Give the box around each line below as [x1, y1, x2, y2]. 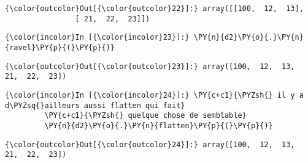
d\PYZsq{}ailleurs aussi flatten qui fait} [5, 101, 185, 110]
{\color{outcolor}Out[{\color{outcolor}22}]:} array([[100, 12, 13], [5, 4, 304, 13]
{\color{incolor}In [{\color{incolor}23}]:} [5, 33, 190, 42]
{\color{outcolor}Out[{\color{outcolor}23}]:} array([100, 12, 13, [5, 62, 295, 71]
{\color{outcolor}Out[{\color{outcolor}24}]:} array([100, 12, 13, [5, 140, 295, 149]
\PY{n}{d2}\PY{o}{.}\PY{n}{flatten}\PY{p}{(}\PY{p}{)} [44, 121, 273, 130]
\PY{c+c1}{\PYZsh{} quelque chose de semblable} [44, 111, 247, 120]
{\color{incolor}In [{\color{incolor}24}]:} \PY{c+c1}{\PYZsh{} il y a [5, 90, 304, 100]
